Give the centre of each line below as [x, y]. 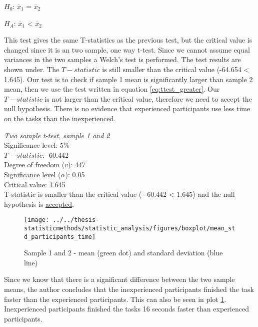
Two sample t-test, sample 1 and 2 [57, 135]
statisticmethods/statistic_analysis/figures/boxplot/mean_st [130, 228]
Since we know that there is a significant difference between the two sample [119, 279]
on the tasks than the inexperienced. [60, 118]
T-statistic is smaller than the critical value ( [73, 194]
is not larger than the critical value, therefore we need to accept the [148, 98]
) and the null [214, 194]
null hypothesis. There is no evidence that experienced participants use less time [127, 108]
